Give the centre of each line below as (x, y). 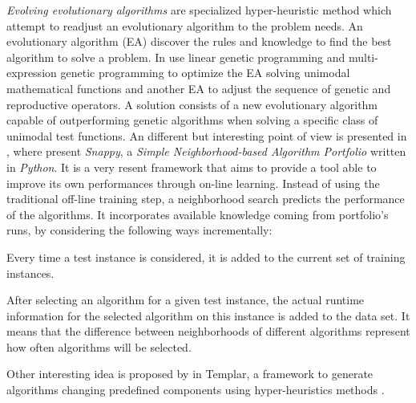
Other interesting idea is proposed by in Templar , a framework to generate (190, 374)
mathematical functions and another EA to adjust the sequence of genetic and (199, 88)
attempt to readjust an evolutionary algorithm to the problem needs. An (185, 25)
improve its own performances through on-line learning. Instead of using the (193, 183)
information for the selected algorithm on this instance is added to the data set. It (208, 315)
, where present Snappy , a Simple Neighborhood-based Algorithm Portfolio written (206, 151)
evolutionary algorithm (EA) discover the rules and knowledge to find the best (199, 41)
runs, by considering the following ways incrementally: (139, 230)
